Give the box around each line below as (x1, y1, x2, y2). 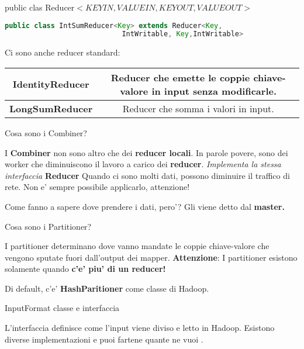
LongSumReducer (9, 101, 93, 115)
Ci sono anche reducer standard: (5, 46, 120, 58)
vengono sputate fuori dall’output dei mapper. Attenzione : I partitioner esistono (5, 251, 298, 263)
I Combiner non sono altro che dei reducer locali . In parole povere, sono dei (5, 146, 288, 158)
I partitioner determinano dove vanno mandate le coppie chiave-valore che (5, 240, 270, 252)
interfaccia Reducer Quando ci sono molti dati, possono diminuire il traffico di (5, 169, 290, 181)
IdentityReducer (12, 77, 89, 91)
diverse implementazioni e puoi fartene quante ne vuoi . (5, 333, 203, 345)
